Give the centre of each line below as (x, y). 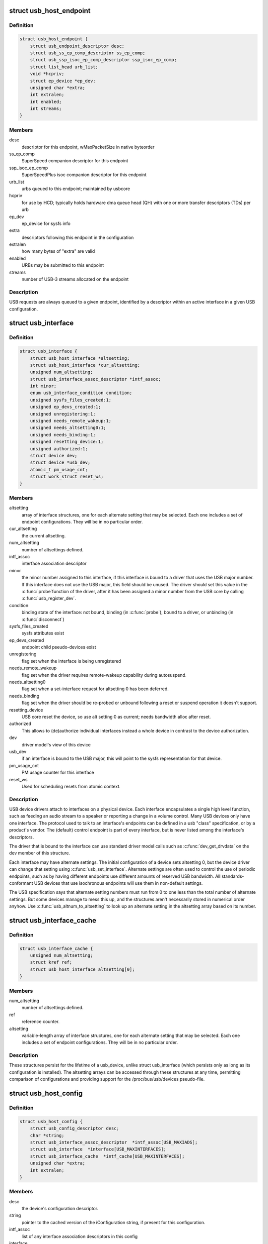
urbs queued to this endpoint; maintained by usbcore (76, 189)
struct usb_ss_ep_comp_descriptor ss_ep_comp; (88, 53)
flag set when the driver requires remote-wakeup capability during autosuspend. (104, 675)
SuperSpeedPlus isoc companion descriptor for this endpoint (84, 175)
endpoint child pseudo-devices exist (59, 647)
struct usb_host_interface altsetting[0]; (82, 969)
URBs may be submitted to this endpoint (63, 265)
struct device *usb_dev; (60, 463)
